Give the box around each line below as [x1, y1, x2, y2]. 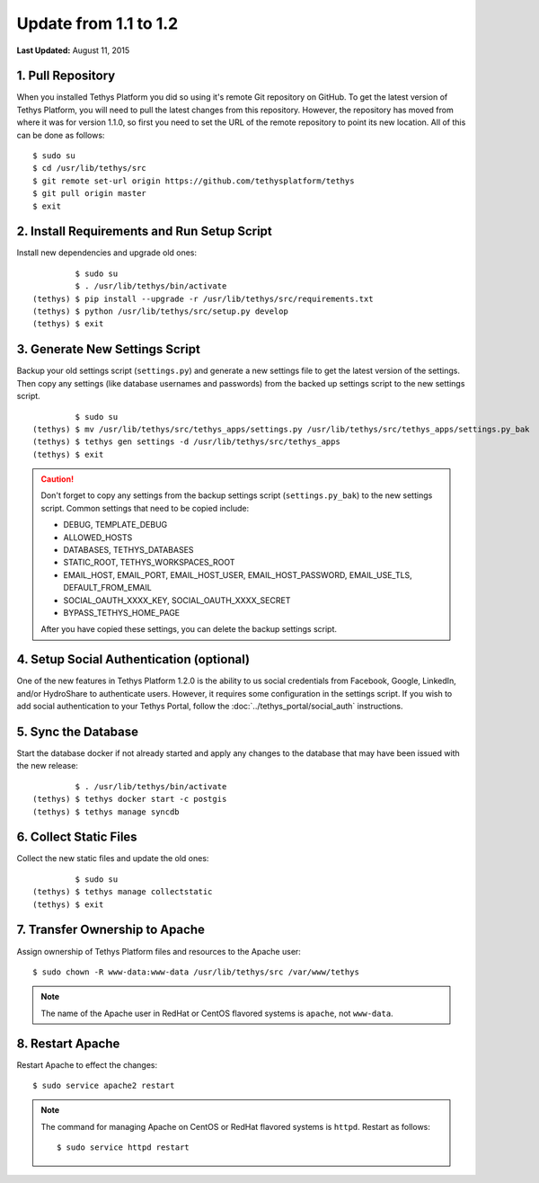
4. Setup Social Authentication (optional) [16, 652, 251, 667]
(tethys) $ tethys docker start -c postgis [32, 794, 227, 805]
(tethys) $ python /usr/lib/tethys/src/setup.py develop [32, 307, 289, 316]
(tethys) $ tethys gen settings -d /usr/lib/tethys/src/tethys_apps [32, 437, 340, 447]
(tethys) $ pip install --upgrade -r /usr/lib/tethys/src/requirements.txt [32, 293, 374, 304]
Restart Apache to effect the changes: [16, 1059, 158, 1070]
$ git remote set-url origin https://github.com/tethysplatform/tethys [32, 175, 355, 186]
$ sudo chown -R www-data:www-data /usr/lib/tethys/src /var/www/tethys [32, 966, 359, 977]
